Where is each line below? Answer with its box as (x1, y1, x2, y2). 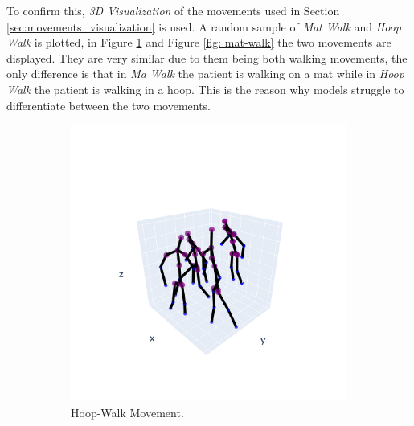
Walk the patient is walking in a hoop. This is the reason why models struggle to (6, 80, 404, 97)
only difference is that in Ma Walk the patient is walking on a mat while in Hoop (6, 65, 404, 82)
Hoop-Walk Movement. (71, 403, 184, 420)
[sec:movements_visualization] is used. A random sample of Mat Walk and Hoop (6, 18, 401, 35)
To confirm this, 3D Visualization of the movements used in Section (6, 2, 340, 18)
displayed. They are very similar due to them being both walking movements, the (6, 49, 408, 66)
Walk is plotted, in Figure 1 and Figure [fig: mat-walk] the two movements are (6, 34, 391, 51)
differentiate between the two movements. (6, 96, 211, 113)
